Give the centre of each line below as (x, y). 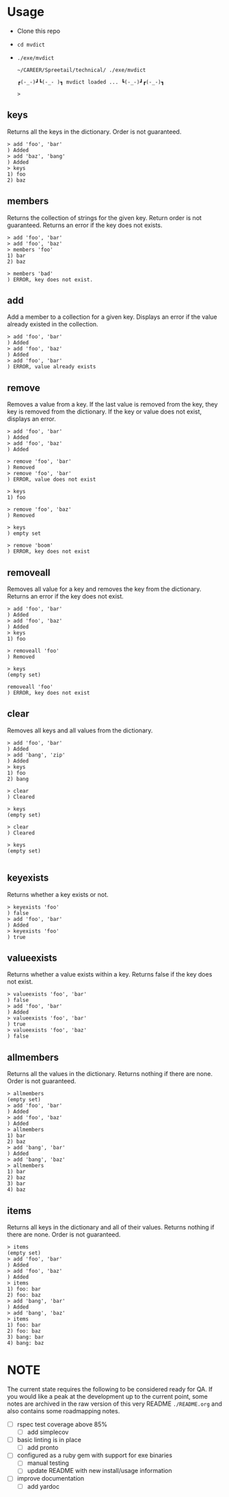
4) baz (16, 1190)
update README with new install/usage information (99, 1471)
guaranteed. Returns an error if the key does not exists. (85, 225)
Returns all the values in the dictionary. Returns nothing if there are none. (110, 1074)
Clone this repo (38, 31)
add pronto (43, 1448)
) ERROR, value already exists (52, 367)
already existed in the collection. (53, 324)
